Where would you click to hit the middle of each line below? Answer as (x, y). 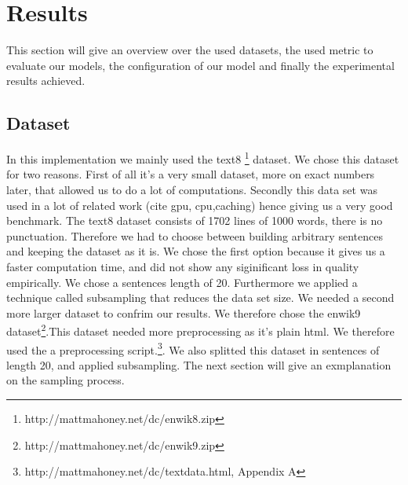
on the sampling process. (66, 380)
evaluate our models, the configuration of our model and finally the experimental (200, 65)
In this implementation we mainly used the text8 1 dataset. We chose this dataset (203, 158)
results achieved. (46, 81)
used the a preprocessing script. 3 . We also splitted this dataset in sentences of (193, 348)
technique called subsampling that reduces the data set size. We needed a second (200, 298)
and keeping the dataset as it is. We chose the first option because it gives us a (196, 251)
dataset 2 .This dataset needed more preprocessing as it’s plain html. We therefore (200, 330)
